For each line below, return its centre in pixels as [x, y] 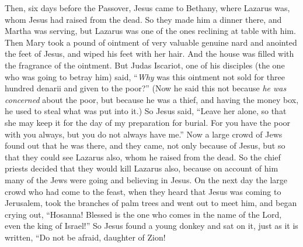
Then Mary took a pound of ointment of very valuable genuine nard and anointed [151, 42]
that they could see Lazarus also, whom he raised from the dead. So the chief [143, 157]
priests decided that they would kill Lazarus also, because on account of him [142, 168]
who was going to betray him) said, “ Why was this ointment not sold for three [145, 76]
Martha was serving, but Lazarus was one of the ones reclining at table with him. [150, 31]
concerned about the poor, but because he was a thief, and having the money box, [152, 99]
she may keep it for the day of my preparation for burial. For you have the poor [148, 122]
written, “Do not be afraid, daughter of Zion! [85, 237]
